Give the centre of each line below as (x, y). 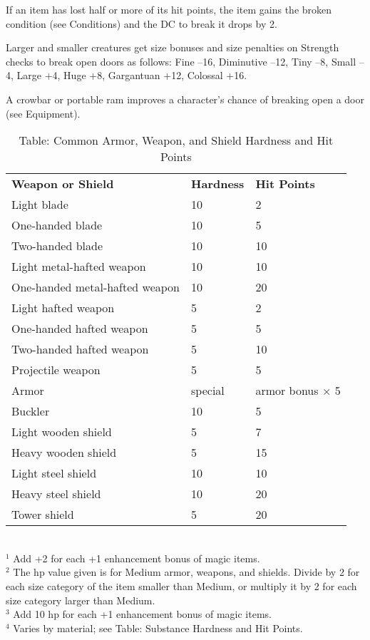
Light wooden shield (62, 432)
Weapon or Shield (63, 184)
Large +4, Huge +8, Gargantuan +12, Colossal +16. (132, 75)
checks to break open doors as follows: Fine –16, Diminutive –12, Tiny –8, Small (181, 61)
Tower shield (43, 515)
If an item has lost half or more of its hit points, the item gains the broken (169, 9)
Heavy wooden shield (64, 453)
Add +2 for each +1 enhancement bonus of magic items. (137, 558)
